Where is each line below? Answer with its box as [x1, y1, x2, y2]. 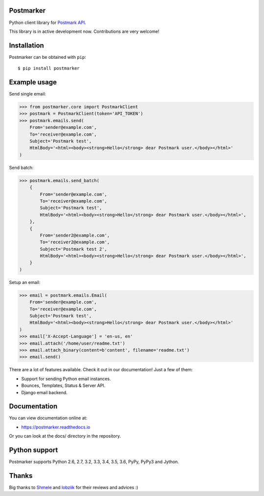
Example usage [9, 78, 57, 87]
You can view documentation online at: [9, 415, 88, 421]
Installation [9, 41, 44, 49]
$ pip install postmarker [18, 66, 80, 71]
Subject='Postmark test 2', [40, 246, 108, 252]
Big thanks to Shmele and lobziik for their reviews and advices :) [9, 485, 138, 491]
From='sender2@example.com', [40, 233, 110, 238]
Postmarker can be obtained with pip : [9, 54, 87, 60]
